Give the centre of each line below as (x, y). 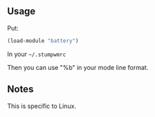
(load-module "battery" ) (43, 41)
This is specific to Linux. (42, 106)
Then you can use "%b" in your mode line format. (78, 67)
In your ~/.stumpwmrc (37, 54)
